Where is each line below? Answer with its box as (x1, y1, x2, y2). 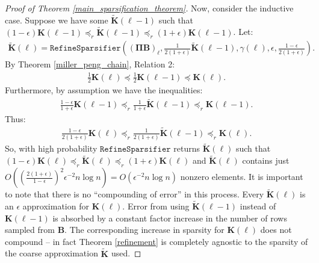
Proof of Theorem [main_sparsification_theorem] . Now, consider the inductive (5, 2, 294, 14)
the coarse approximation (5, 247, 98, 259)
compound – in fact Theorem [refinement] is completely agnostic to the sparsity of (5, 235, 308, 247)
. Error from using (122, 200, 190, 212)
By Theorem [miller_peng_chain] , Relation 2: (5, 58, 175, 70)
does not (260, 223, 292, 236)
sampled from (5, 223, 55, 236)
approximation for (22, 200, 89, 212)
